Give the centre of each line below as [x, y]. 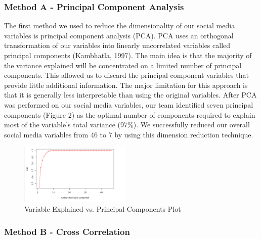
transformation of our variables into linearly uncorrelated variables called [117, 45]
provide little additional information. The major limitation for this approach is [126, 85]
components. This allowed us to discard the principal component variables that [126, 75]
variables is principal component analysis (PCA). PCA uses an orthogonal [119, 35]
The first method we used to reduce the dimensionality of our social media [120, 26]
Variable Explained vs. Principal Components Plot [103, 209]
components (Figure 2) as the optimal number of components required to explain [130, 114]
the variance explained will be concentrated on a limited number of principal [123, 65]
